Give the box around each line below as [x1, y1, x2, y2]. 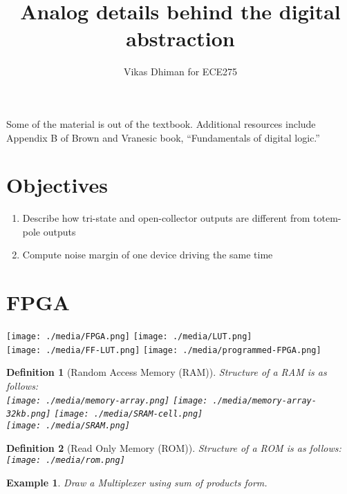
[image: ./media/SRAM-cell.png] [54, 409, 203, 419]
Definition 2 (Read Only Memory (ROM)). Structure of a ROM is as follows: [6, 440, 341, 455]
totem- [313, 211, 341, 225]
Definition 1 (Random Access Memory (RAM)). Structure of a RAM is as [6, 365, 327, 379]
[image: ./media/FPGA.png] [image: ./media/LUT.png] [6, 332, 252, 342]
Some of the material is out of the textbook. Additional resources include [6, 116, 316, 131]
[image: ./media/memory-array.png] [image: [6, 395, 208, 406]
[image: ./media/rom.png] [6, 455, 125, 466]
